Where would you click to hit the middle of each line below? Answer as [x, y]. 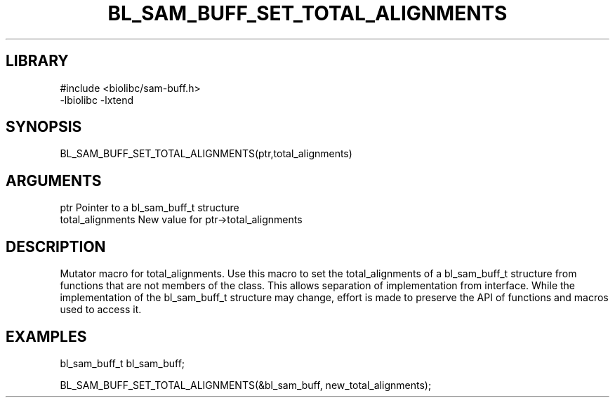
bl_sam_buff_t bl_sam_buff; [123, 363]
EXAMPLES [46, 336]
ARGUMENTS [54, 180]
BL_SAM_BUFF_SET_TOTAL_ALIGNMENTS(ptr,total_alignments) [206, 154]
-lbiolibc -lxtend [97, 100]
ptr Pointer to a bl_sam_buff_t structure [150, 208]
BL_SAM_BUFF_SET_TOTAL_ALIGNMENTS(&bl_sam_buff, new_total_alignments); [246, 385]
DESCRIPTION [56, 246]
